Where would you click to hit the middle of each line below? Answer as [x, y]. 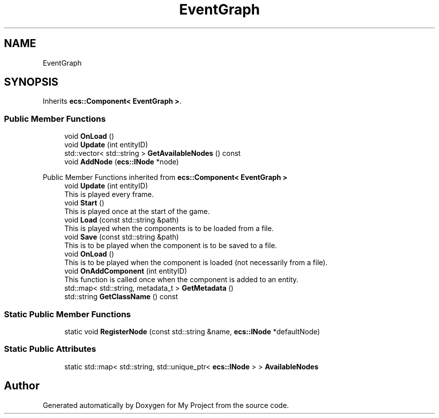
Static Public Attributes [50, 349]
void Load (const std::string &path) [122, 220]
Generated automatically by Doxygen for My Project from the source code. [166, 405]
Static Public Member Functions [68, 314]
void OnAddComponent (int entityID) [126, 271]
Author [22, 386]
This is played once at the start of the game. [137, 212]
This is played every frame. [109, 194]
